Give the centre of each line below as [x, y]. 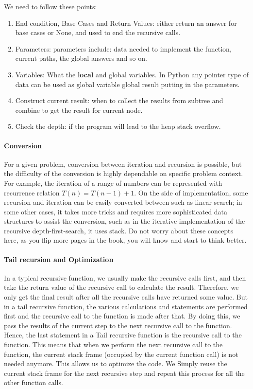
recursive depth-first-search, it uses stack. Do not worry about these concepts [118, 230]
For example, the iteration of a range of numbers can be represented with [113, 183]
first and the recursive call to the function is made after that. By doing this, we [122, 316]
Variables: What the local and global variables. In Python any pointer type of [132, 74]
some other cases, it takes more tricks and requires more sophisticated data [116, 211]
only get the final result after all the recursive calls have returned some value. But [126, 297]
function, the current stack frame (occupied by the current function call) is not [121, 354]
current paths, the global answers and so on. [81, 58]
